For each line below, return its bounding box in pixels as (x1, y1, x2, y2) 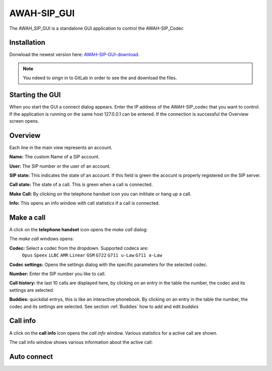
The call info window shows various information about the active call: (9, 339, 153, 345)
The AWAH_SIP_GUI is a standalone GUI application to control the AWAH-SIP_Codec (9, 25, 184, 31)
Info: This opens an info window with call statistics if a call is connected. (9, 200, 160, 206)
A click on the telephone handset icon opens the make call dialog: (9, 227, 148, 233)
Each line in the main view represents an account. (9, 144, 113, 150)
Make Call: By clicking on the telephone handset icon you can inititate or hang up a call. (9, 191, 191, 197)
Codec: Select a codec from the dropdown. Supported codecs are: (9, 245, 149, 251)
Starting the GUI (9, 91, 61, 99)
